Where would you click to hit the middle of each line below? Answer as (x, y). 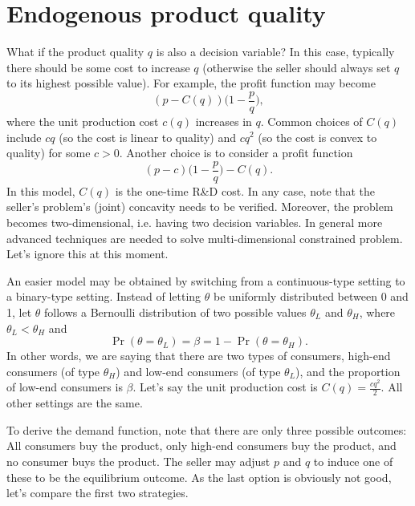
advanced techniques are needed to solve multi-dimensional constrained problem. (205, 238)
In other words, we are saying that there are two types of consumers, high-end (199, 356)
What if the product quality (75, 52)
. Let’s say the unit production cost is (225, 387)
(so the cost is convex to (317, 137)
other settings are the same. (75, 403)
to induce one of (353, 461)
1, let (19, 312)
